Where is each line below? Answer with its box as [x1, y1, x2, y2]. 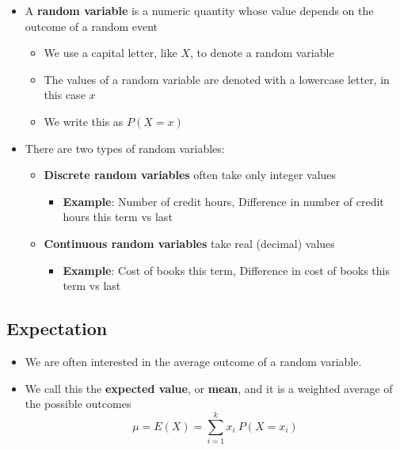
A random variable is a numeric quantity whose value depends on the [25, 2, 374, 18]
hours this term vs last [63, 208, 173, 225]
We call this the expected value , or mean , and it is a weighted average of [25, 379, 393, 396]
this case [44, 86, 86, 103]
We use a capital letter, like [44, 44, 177, 61]
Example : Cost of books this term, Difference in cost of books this [63, 261, 390, 278]
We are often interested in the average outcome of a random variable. [25, 353, 362, 369]
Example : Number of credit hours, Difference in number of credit [63, 193, 384, 209]
